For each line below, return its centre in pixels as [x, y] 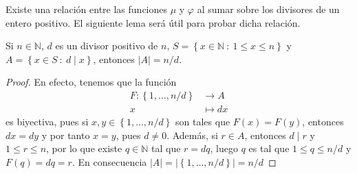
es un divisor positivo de [107, 46]
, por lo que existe [84, 148]
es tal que [269, 148]
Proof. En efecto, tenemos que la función [91, 82]
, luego [224, 148]
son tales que [203, 122]
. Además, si [192, 135]
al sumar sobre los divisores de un [268, 9]
